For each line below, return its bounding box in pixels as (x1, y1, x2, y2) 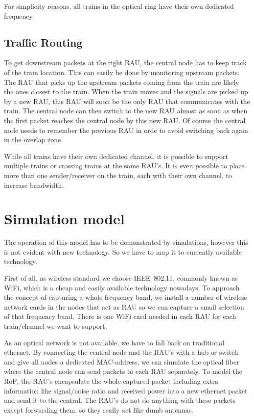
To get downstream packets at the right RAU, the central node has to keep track (4, 57, 247, 68)
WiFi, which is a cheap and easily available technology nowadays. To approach (4, 282, 240, 292)
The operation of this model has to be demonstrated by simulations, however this (4, 237, 248, 247)
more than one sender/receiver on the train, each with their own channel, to (4, 170, 232, 180)
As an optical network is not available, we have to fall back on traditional (4, 337, 225, 347)
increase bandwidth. (4, 180, 64, 190)
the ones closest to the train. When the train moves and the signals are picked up (4, 86, 248, 97)
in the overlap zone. (4, 134, 63, 145)
